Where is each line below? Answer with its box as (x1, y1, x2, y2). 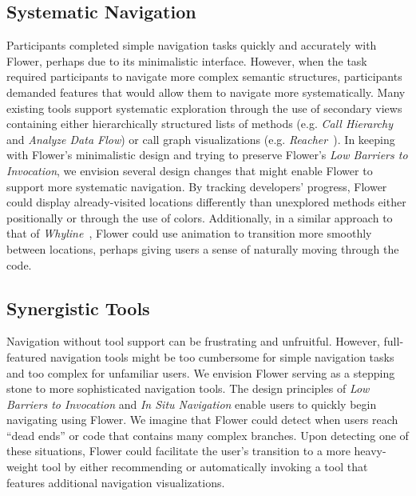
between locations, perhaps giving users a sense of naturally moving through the (6, 240, 399, 257)
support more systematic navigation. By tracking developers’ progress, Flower (6, 178, 387, 194)
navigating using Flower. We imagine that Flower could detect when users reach (6, 411, 398, 428)
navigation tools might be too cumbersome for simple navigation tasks (50, 348, 394, 365)
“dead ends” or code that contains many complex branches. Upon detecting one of (6, 426, 409, 443)
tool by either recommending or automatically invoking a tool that (42, 458, 368, 475)
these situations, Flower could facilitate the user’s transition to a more (6, 442, 351, 459)
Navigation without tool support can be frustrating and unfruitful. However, (6, 333, 380, 350)
